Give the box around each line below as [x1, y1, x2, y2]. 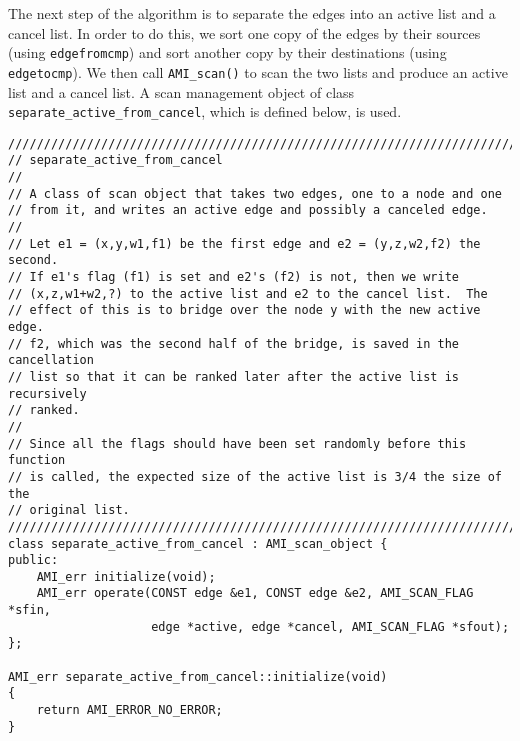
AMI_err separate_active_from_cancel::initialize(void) [8, 669, 388, 684]
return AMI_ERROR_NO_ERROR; [36, 703, 223, 718]
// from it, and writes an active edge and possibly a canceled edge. [8, 203, 488, 218]
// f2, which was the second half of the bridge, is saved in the [8, 336, 460, 351]
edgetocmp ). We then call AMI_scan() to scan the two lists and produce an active [8, 61, 508, 82]
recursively [8, 386, 87, 401]
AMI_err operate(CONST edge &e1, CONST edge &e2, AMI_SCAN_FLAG [36, 586, 474, 601]
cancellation [8, 353, 94, 368]
